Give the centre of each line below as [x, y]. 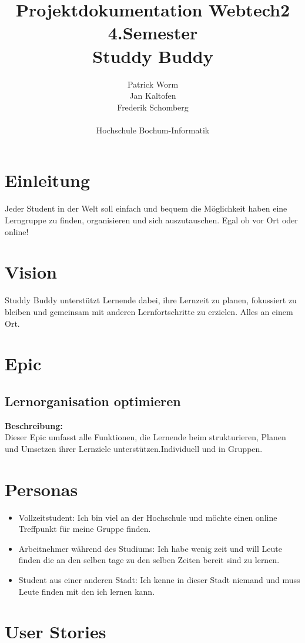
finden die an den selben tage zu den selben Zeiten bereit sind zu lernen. [149, 560]
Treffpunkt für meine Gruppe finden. [85, 529]
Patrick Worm [153, 84]
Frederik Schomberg [153, 107]
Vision [31, 272]
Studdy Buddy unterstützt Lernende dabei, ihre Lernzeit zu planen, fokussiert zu [151, 300]
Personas [41, 489]
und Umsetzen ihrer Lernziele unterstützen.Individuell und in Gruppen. [134, 448]
